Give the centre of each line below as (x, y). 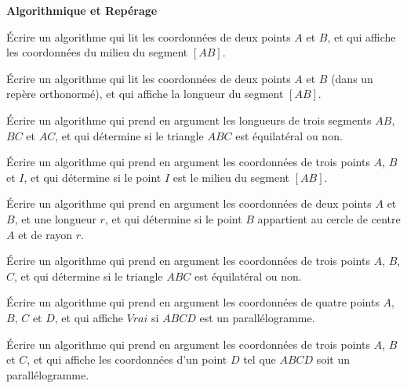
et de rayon (45, 234)
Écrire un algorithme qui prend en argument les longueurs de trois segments (189, 120)
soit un (333, 359)
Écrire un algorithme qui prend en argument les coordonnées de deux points (189, 203)
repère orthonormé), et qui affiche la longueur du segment (145, 94)
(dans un (352, 78)
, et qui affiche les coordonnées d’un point (127, 359)
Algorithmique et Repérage (82, 10)
